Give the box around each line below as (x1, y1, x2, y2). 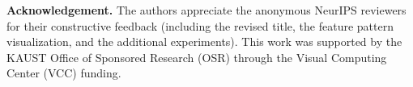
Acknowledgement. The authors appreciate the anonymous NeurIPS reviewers (6, 2, 407, 18)
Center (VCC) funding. (6, 64, 121, 81)
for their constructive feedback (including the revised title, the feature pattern (6, 17, 394, 34)
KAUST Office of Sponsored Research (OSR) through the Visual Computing (6, 48, 387, 65)
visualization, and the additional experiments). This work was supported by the (6, 33, 402, 50)
